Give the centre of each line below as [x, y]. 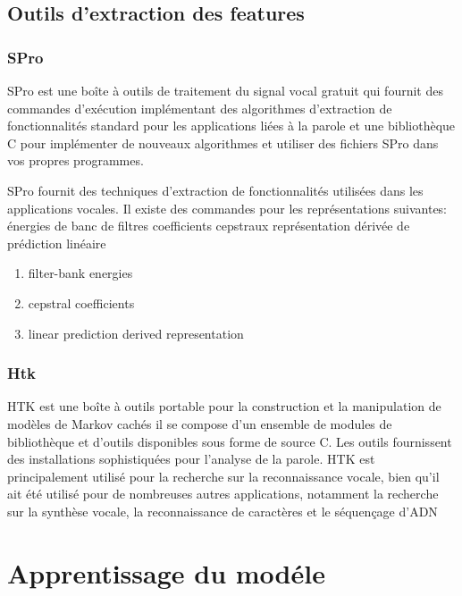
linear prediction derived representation [136, 333]
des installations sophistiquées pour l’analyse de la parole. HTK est [191, 459]
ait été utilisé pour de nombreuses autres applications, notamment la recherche [223, 494]
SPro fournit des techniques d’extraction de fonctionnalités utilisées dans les [215, 190]
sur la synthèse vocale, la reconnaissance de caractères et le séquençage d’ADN [223, 511]
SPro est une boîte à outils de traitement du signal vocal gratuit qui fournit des [225, 90]
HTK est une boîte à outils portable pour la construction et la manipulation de [224, 406]
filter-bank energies [80, 273]
